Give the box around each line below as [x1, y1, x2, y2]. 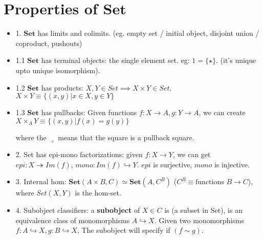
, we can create [199, 107, 246, 118]
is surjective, [153, 159, 192, 169]
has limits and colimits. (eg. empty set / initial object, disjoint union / [37, 28, 259, 38]
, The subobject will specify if [77, 225, 170, 235]
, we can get [172, 149, 211, 160]
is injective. [214, 159, 250, 169]
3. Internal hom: [15, 176, 67, 187]
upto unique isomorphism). [15, 64, 100, 75]
